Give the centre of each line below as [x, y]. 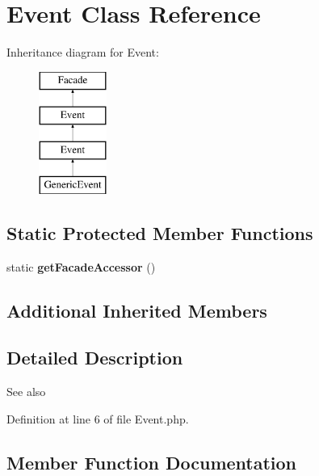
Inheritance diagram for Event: [83, 52]
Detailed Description [95, 358]
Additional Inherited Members [137, 310]
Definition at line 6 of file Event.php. [98, 418]
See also [26, 392]
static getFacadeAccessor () [81, 266]
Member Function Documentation [152, 462]
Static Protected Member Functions [160, 232]
